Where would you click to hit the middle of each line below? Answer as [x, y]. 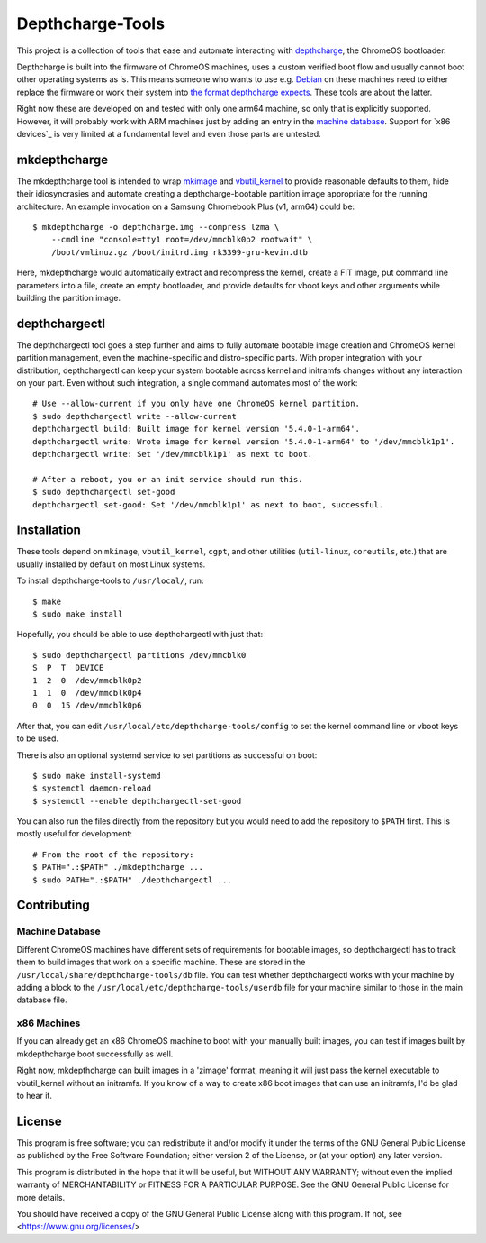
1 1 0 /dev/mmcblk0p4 [87, 693]
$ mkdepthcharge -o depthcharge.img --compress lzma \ [156, 227]
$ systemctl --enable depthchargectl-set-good [137, 801]
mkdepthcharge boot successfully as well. [95, 1054]
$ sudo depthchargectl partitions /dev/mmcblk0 [139, 655]
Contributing [53, 905]
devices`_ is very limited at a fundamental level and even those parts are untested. [169, 133]
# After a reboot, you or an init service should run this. [168, 479]
